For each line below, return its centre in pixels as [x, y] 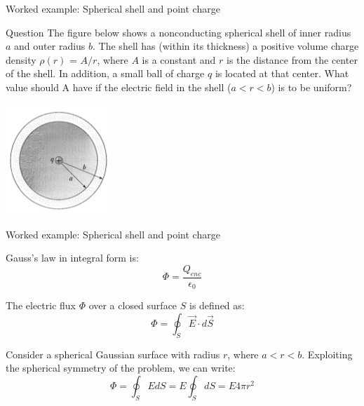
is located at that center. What [282, 73]
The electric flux [41, 305]
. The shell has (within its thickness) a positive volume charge [226, 46]
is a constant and [179, 59]
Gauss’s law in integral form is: [72, 258]
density [21, 59]
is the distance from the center [292, 59]
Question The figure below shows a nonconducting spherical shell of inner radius [178, 32]
